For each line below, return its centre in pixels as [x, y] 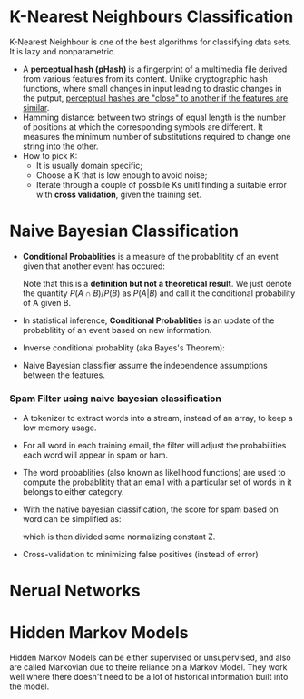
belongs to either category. [73, 492]
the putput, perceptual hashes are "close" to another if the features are [155, 98]
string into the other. [60, 146]
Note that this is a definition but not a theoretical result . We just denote [157, 283]
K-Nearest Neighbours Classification [152, 17]
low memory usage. [59, 428]
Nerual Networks [75, 591]
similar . [36, 107]
